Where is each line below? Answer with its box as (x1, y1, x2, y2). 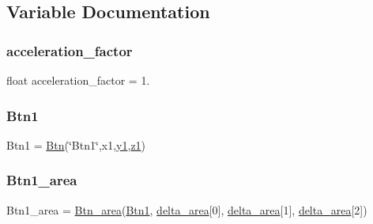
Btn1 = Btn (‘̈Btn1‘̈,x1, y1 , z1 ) (6, 136, 146, 153)
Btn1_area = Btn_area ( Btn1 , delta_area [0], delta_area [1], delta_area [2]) (6, 201, 367, 218)
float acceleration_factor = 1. (6, 72, 150, 88)
